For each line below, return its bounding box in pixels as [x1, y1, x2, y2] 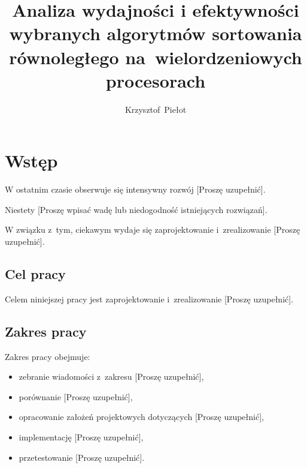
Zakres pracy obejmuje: [5, 350, 90, 362]
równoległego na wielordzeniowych [9, 44, 302, 69]
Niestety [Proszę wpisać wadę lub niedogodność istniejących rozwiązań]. [5, 203, 268, 215]
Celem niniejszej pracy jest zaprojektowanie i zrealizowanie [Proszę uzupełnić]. [5, 292, 294, 305]
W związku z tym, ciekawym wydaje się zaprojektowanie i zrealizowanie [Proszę [5, 223, 300, 236]
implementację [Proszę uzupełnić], [19, 430, 144, 443]
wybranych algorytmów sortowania [9, 21, 302, 46]
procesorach [105, 68, 206, 92]
